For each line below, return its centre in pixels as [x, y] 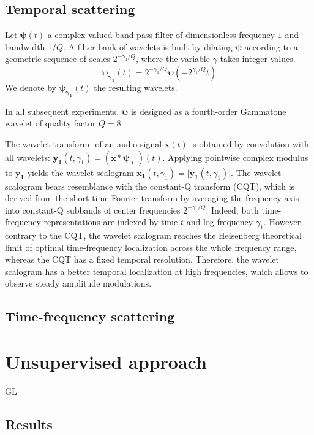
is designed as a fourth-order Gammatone [208, 111]
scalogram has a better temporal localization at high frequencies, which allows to [157, 271]
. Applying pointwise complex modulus [235, 157]
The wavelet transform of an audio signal [84, 143]
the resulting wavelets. [136, 87]
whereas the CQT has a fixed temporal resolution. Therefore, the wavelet [142, 259]
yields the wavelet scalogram [80, 172]
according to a [271, 46]
